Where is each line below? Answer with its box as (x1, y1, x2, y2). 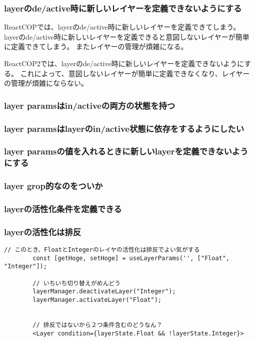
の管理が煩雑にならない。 (4, 78, 88, 88)
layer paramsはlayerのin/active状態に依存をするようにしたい (4, 122, 244, 134)
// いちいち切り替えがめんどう (32, 279, 120, 287)
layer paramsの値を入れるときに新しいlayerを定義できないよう (4, 145, 248, 157)
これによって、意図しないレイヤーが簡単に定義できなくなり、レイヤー (20, 68, 250, 78)
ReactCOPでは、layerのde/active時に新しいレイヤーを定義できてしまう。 (4, 22, 240, 32)
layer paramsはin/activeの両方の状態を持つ (4, 99, 175, 111)
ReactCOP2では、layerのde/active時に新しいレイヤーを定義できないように (4, 58, 244, 68)
